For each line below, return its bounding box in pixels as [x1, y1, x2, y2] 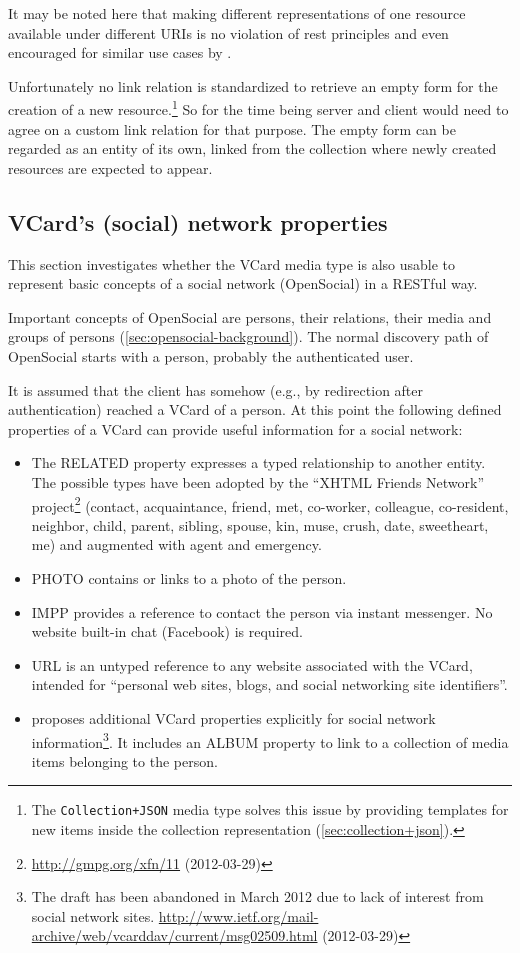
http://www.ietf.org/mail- [158, 905, 319, 926]
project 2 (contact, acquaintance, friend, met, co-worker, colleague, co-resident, [31, 492, 509, 516]
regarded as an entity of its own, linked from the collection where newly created [8, 138, 497, 159]
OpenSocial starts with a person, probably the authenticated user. [8, 345, 414, 366]
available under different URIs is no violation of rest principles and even [8, 22, 449, 43]
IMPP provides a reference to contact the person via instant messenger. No [31, 601, 493, 622]
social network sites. [31, 905, 155, 926]
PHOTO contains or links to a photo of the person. [31, 567, 347, 588]
